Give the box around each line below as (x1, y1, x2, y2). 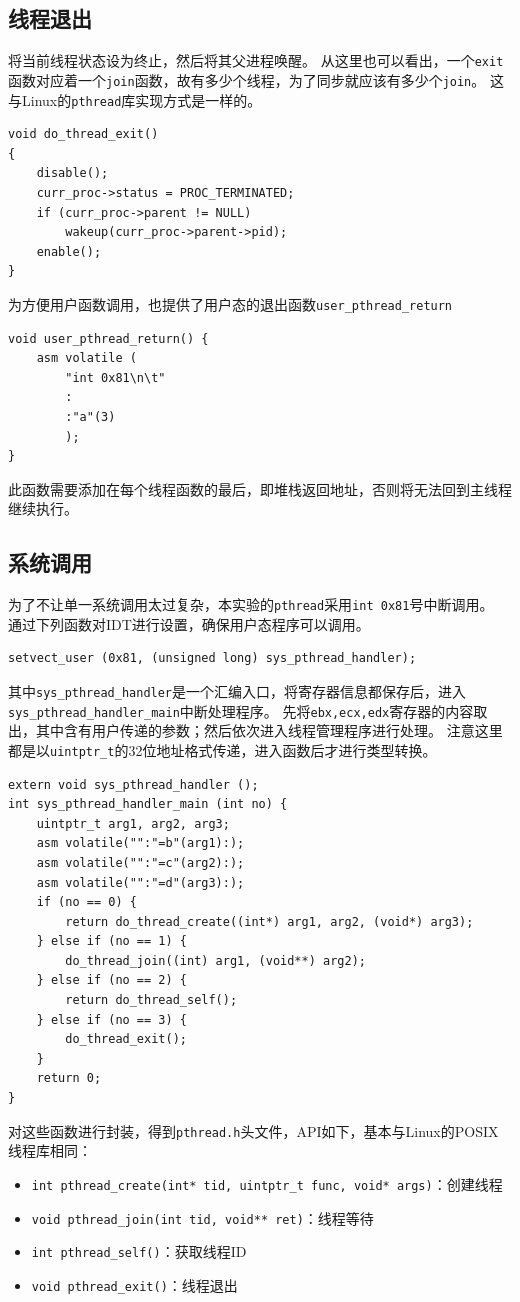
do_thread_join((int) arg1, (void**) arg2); (65, 953, 366, 968)
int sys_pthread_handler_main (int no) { (8, 797, 288, 812)
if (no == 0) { (36, 895, 137, 910)
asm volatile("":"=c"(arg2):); (36, 855, 245, 870)
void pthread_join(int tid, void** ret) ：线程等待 (31, 1207, 374, 1228)
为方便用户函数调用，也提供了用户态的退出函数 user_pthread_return (8, 293, 453, 314)
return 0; (36, 1071, 102, 1086)
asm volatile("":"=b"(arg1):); (36, 836, 245, 851)
